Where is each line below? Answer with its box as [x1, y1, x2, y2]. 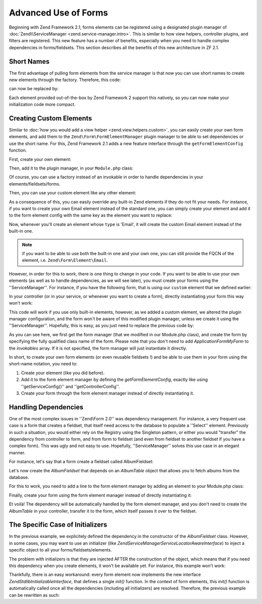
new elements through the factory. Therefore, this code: [9, 77, 121, 83]
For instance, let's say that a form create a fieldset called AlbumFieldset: [9, 459, 154, 465]
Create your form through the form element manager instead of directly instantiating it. [21, 390, 194, 396]
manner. [9, 449, 26, 455]
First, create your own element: [9, 156, 71, 162]
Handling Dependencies [9, 403, 83, 411]
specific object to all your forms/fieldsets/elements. [9, 547, 112, 553]
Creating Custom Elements [9, 114, 92, 122]
